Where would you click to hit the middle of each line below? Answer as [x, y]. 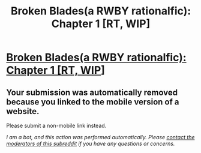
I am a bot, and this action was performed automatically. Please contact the [100, 137]
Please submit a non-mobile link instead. [56, 125]
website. [23, 111]
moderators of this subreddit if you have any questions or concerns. [91, 143]
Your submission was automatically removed [92, 92]
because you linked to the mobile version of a [93, 102]
